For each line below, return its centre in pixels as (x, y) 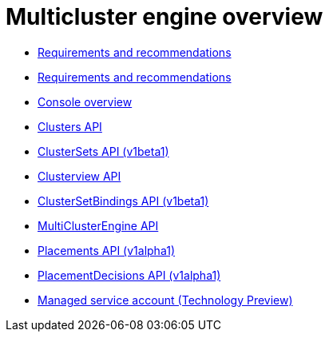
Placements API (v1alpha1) (106, 250)
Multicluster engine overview (164, 17)
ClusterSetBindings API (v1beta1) (123, 201)
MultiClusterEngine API (98, 225)
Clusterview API (79, 176)
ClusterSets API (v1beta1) (103, 151)
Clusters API (70, 126)
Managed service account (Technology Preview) (165, 300)
